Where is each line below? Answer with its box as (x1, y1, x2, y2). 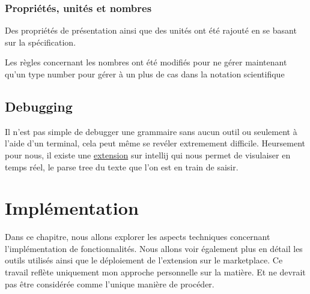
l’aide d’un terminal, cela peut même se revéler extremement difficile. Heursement (5, 137, 305, 149)
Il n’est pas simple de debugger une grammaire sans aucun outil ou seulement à (5, 125, 297, 137)
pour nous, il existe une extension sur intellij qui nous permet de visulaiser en (5, 148, 291, 161)
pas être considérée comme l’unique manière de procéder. (5, 277, 214, 290)
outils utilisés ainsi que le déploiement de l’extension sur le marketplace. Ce (5, 254, 283, 266)
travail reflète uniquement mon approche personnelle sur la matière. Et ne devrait (5, 266, 306, 278)
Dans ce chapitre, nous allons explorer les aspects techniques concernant (5, 230, 270, 243)
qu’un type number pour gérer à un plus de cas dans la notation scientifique (5, 68, 285, 80)
